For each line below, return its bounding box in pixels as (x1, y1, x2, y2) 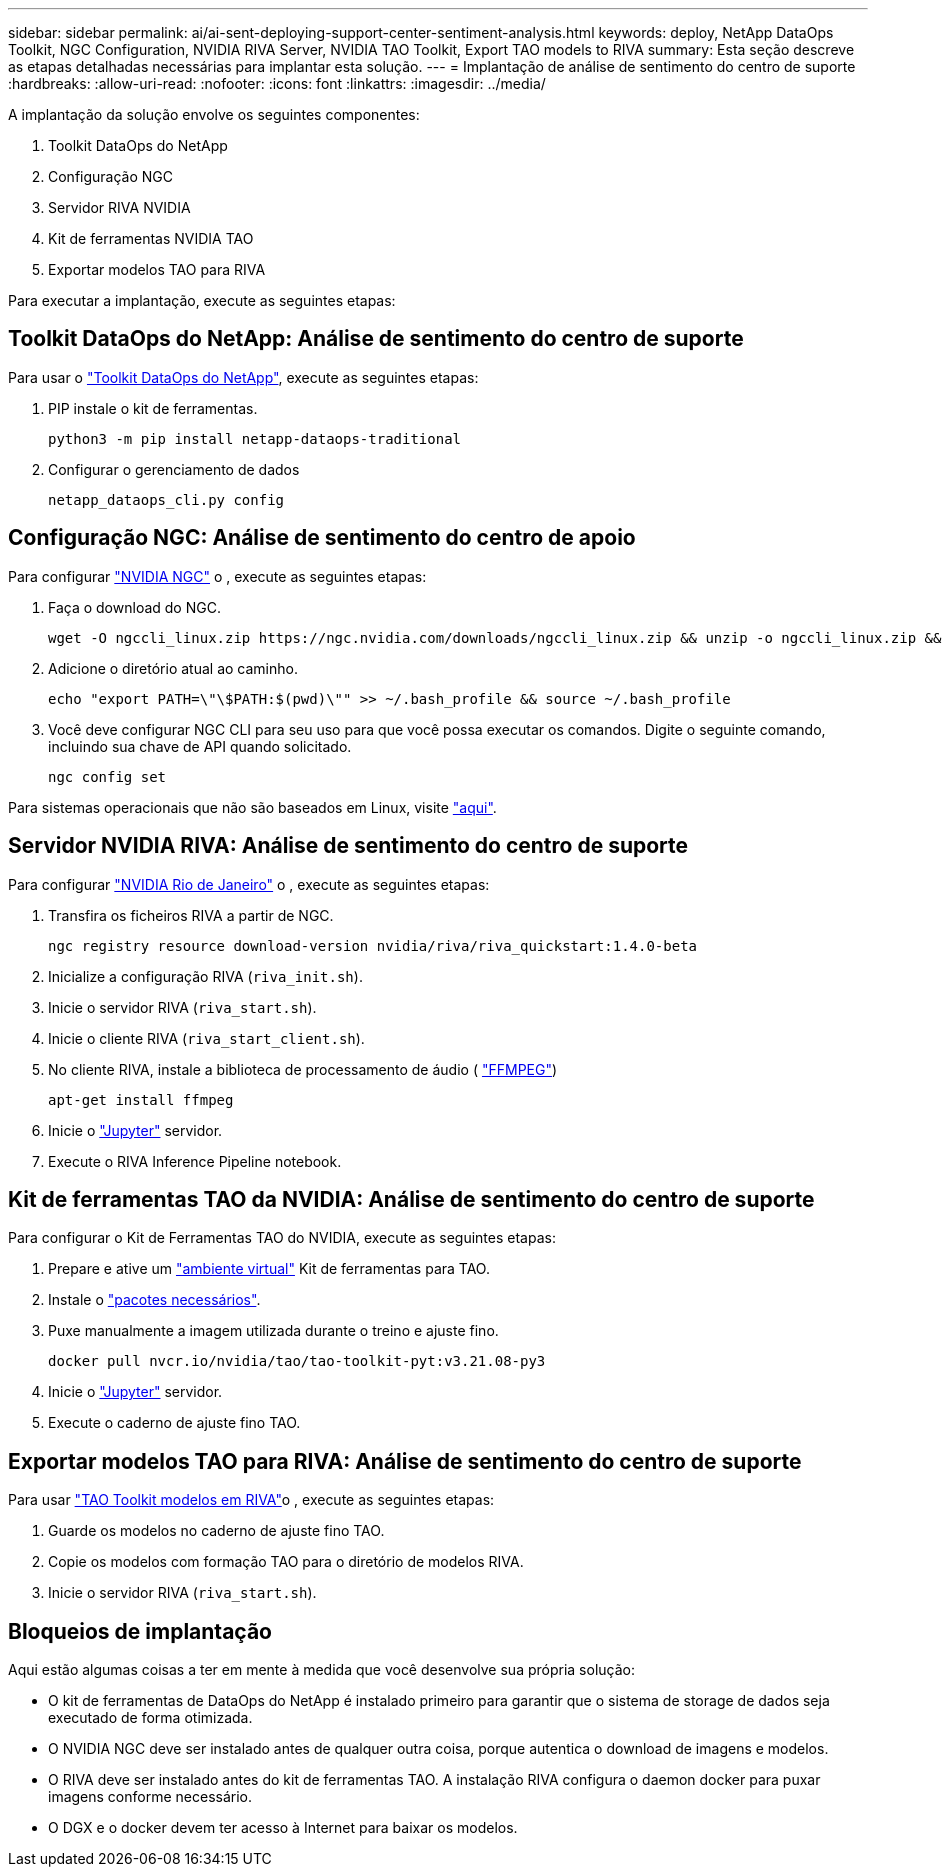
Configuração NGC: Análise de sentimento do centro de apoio (8, 525, 636, 551)
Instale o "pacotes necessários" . (48, 1291, 261, 1309)
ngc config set (48, 768, 167, 785)
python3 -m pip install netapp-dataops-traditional (48, 430, 462, 447)
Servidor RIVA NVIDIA (48, 199, 191, 216)
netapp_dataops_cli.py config (48, 491, 285, 508)
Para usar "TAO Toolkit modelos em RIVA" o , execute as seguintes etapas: (8, 1491, 495, 1509)
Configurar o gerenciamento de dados (48, 460, 300, 478)
